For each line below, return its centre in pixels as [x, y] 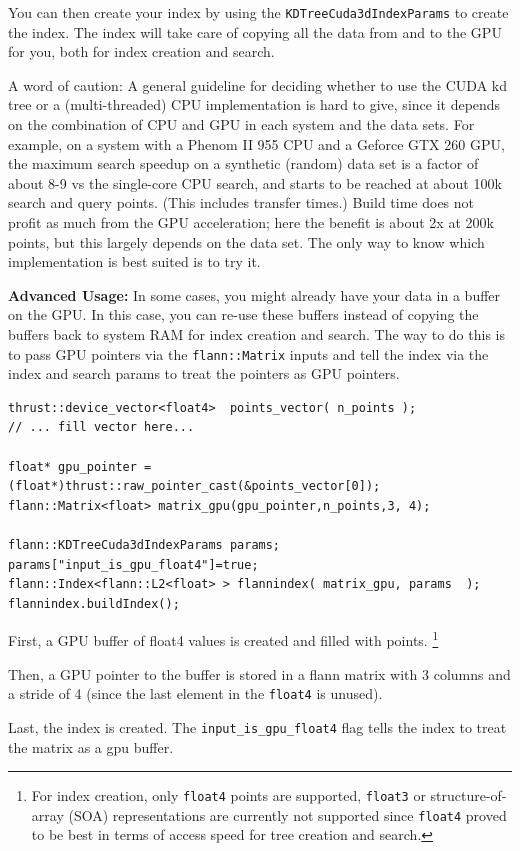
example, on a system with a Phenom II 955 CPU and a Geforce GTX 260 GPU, [256, 143]
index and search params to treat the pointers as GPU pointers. [204, 373]
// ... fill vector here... [101, 427]
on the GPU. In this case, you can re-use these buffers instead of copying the [243, 314]
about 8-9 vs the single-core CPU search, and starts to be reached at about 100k [255, 182]
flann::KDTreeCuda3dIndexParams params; [144, 544]
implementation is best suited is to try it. [134, 261]
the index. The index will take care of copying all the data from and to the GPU [255, 31]
